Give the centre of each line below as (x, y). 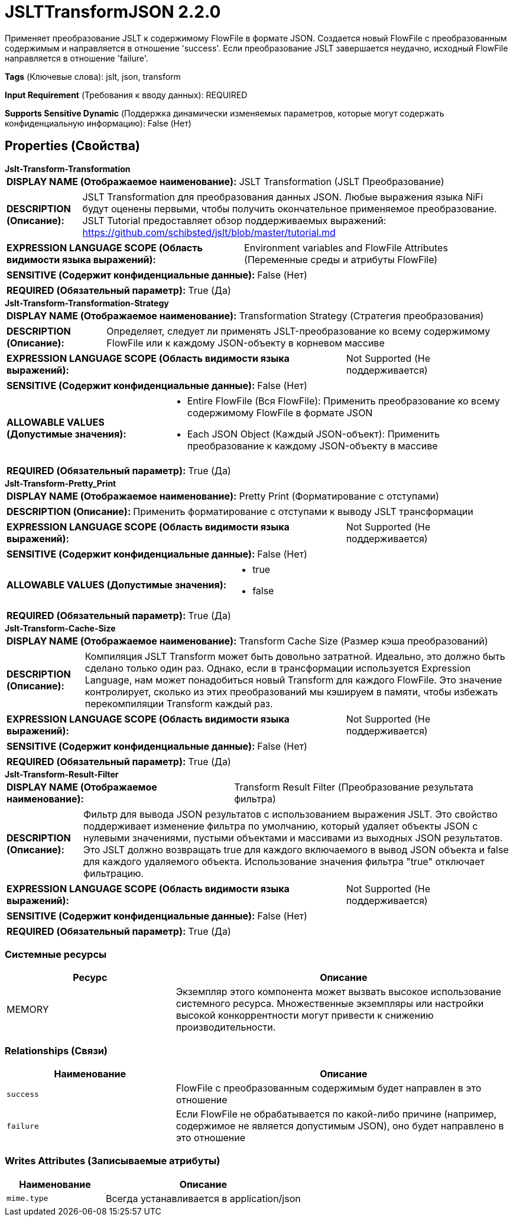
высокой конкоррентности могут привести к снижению (305, 1016)
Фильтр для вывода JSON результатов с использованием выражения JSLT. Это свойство (290, 814)
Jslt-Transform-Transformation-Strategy (87, 303)
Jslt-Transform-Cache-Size (60, 628)
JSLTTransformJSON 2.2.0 (113, 12)
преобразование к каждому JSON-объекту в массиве (312, 446)
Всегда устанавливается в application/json (203, 1198)
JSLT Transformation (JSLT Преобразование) (342, 181)
